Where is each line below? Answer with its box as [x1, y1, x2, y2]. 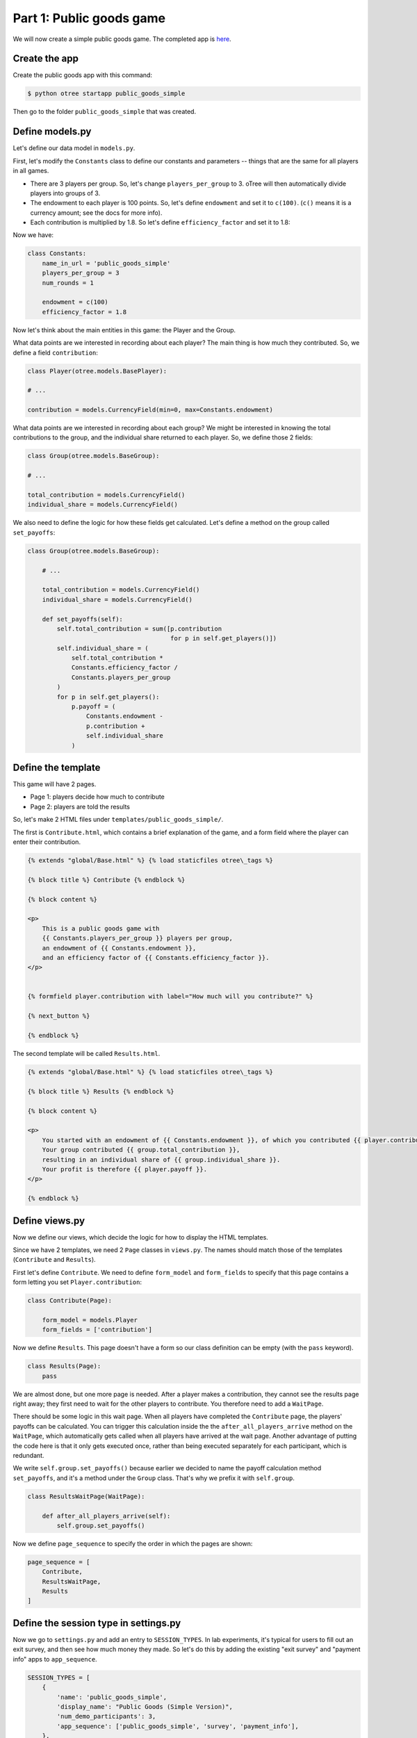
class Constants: [27, 250, 87, 257]
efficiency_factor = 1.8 [42, 308, 127, 316]
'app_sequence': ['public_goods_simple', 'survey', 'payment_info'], [56, 1722, 299, 1730]
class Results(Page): [27, 1363, 101, 1370]
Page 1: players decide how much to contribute [30, 793, 165, 801]
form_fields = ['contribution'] [42, 1326, 153, 1334]
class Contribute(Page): [27, 1297, 113, 1305]
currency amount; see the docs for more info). [30, 209, 163, 217]
